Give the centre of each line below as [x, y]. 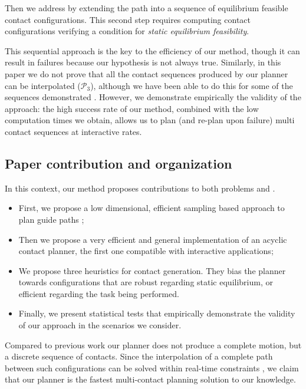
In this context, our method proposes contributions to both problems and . [140, 188]
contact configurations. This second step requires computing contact [128, 19]
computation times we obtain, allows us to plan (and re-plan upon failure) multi [150, 120]
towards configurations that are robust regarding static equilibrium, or [146, 282]
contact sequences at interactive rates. [73, 131]
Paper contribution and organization [119, 163]
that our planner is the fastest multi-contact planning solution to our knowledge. [150, 379]
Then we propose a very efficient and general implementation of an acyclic [153, 239]
